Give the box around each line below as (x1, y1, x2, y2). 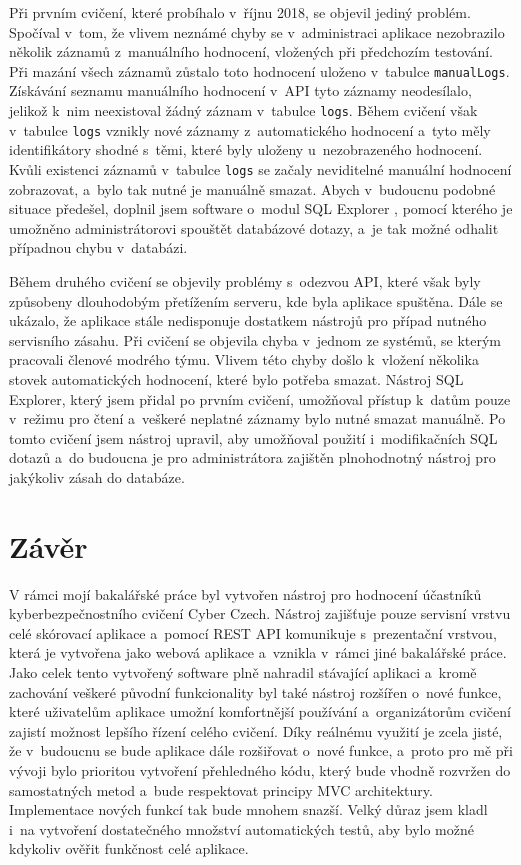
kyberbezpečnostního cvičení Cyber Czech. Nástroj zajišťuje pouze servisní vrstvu (9, 603, 511, 624)
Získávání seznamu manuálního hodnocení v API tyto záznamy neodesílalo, (9, 80, 472, 101)
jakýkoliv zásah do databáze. (9, 466, 185, 487)
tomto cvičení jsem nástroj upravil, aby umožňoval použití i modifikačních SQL (9, 427, 498, 448)
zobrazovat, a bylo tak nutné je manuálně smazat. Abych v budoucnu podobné (9, 178, 496, 199)
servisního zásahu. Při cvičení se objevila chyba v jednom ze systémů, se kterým (9, 329, 501, 350)
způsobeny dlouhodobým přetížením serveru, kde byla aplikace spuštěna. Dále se (9, 290, 503, 311)
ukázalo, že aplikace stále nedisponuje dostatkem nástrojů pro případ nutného (9, 310, 487, 331)
